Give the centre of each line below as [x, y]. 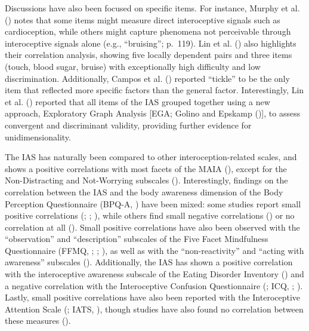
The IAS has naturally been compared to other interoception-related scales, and [151, 157]
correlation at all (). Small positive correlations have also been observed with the [152, 227]
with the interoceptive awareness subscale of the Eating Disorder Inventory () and [154, 274]
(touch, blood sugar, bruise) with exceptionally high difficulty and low [133, 66]
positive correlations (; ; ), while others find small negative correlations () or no [150, 215]
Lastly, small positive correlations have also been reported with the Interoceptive [153, 297]
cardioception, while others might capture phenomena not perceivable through [148, 31]
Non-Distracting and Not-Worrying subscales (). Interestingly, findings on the [146, 180]
